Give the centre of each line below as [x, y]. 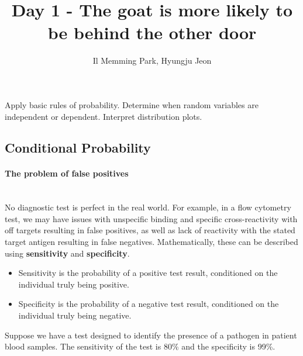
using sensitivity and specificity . [67, 253]
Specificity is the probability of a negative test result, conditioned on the [149, 304]
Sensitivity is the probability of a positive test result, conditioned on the [148, 273]
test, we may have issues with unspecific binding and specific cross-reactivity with [151, 218]
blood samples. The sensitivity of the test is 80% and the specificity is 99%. [140, 346]
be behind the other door [152, 32]
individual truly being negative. [75, 315]
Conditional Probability [78, 148]
